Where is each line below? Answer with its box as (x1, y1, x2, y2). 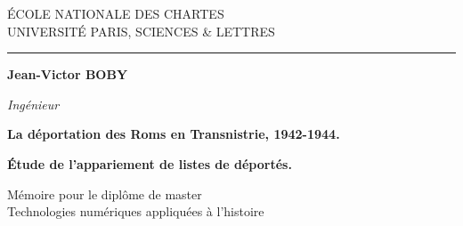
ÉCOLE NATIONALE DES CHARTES (7, 4, 224, 22)
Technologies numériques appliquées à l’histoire (7, 202, 264, 221)
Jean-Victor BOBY (7, 65, 128, 84)
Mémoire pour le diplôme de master (7, 184, 202, 203)
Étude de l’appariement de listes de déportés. (7, 154, 292, 173)
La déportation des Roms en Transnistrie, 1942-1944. (7, 125, 340, 143)
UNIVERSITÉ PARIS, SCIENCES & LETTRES (7, 21, 275, 40)
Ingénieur (7, 94, 60, 113)
